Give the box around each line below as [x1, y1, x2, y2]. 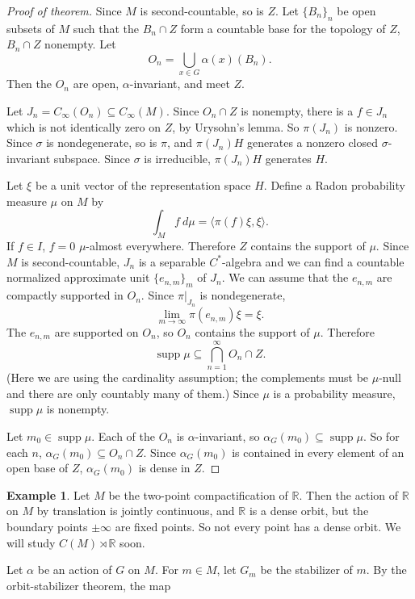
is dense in [138, 459, 191, 476]
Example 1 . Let [6, 486, 90, 503]
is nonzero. [344, 118, 398, 135]
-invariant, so [195, 428, 260, 445]
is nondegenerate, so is [46, 134, 157, 151]
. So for [363, 428, 400, 445]
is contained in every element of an [232, 443, 405, 460]
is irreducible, [144, 149, 211, 166]
